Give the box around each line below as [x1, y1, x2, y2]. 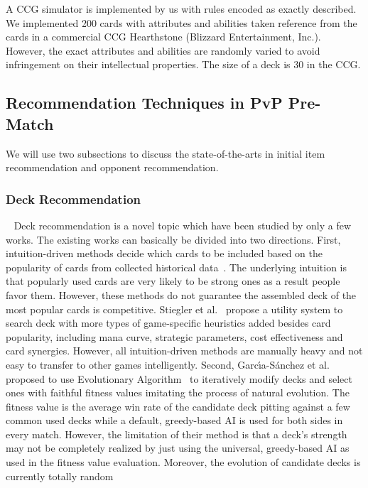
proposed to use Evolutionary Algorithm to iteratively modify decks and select [6, 371, 352, 386]
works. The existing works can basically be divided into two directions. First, [6, 232, 341, 246]
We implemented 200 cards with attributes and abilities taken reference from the [6, 15, 357, 30]
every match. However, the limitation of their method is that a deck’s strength [6, 426, 347, 441]
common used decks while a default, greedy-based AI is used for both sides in [6, 413, 343, 428]
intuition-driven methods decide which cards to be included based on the [6, 246, 323, 261]
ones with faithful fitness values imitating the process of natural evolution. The [6, 385, 350, 400]
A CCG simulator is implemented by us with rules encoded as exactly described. [6, 1, 357, 16]
